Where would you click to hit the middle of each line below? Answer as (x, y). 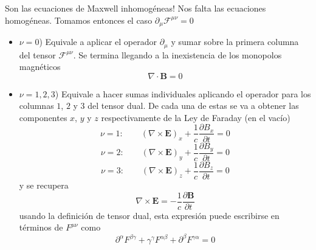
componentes (43, 117)
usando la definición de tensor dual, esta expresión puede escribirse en (149, 215)
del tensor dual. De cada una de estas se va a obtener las (193, 106)
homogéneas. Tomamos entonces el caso (79, 20)
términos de (41, 227)
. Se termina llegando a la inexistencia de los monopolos (177, 54)
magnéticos (40, 67)
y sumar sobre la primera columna (235, 42)
